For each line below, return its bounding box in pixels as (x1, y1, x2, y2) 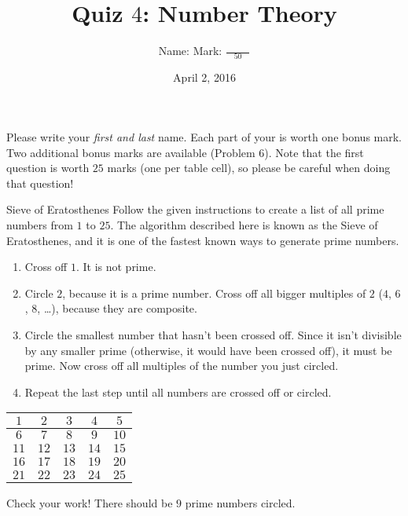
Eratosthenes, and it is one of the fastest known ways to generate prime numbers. (6, 232, 399, 248)
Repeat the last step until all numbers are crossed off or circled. (24, 383, 332, 400)
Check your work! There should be (6, 495, 173, 511)
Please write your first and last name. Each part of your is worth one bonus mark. (6, 129, 402, 145)
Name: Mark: (158, 42, 222, 59)
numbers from (6, 217, 73, 232)
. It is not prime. (75, 258, 156, 275)
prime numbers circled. (185, 495, 296, 511)
